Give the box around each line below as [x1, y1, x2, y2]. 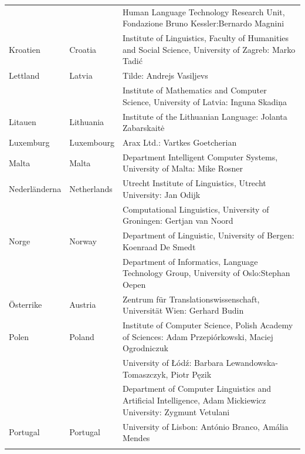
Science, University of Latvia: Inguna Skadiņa [123, 95, 287, 107]
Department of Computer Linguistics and [123, 382, 272, 395]
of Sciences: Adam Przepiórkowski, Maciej [123, 330, 273, 342]
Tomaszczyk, [123, 368, 168, 380]
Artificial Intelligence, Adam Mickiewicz [123, 394, 266, 406]
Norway [69, 234, 97, 247]
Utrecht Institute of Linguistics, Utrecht [123, 177, 266, 189]
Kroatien [9, 43, 40, 55]
